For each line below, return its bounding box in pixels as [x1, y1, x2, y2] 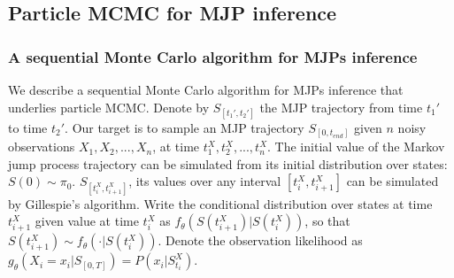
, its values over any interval [128, 172, 281, 190]
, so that [304, 212, 350, 230]
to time [8, 118, 48, 136]
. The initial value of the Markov [267, 137, 445, 156]
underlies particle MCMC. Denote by [8, 97, 210, 116]
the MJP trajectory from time [259, 97, 423, 116]
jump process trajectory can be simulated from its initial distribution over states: [8, 154, 448, 173]
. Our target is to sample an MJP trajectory [65, 118, 304, 136]
